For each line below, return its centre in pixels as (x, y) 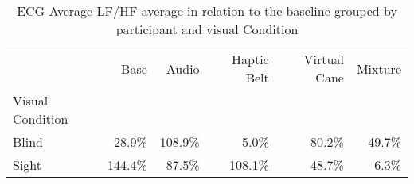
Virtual (324, 59)
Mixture (379, 68)
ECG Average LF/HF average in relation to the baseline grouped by (207, 11)
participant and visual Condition (207, 29)
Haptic (250, 59)
